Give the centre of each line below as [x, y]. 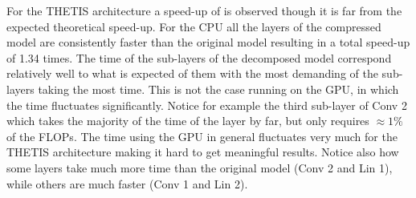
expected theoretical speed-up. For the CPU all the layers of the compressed [194, 26]
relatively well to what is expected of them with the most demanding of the [192, 73]
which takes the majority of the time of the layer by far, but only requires [188, 121]
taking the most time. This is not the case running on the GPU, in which [218, 89]
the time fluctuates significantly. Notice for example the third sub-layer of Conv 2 [207, 105]
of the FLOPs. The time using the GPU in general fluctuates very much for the [202, 136]
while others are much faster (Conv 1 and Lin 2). [127, 183]
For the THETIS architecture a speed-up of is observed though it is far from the [204, 10]
